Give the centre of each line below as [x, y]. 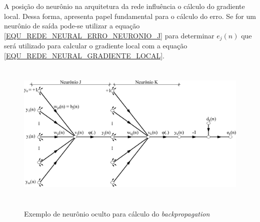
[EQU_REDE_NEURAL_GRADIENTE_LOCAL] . [84, 55]
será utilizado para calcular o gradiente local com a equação [96, 46]
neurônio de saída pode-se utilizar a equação [72, 26]
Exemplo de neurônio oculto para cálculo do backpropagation [117, 213]
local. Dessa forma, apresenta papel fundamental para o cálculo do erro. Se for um [130, 16]
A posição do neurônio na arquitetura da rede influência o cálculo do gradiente [124, 6]
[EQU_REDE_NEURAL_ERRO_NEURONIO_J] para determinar [109, 35]
